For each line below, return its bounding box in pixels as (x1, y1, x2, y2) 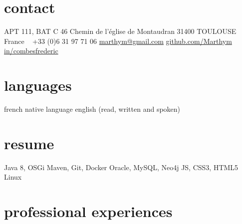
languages (4, 75, 72, 95)
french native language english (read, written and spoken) (4, 104, 181, 114)
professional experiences (4, 201, 173, 222)
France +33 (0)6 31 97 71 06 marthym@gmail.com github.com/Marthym (4, 35, 232, 46)
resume (4, 133, 54, 153)
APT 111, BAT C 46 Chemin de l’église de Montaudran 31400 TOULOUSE (4, 26, 237, 36)
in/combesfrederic (4, 45, 58, 56)
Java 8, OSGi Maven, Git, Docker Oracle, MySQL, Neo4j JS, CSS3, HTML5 (4, 162, 239, 172)
